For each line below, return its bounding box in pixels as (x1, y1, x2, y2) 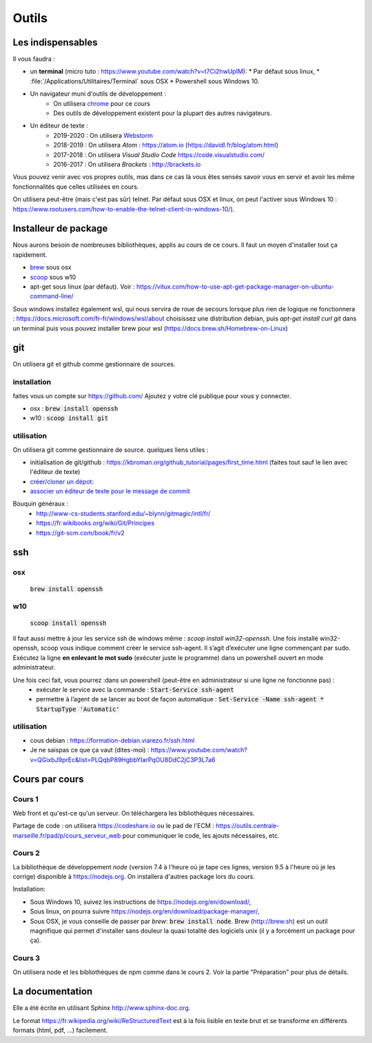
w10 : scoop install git (30, 414, 109, 422)
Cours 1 (12, 794, 39, 804)
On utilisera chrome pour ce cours (53, 99, 151, 107)
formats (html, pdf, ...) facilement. (12, 1026, 108, 1035)
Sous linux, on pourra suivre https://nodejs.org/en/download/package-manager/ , (30, 907, 260, 916)
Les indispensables (12, 37, 98, 48)
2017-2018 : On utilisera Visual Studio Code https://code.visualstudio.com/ (53, 150, 265, 158)
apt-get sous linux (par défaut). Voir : (30, 282, 136, 291)
